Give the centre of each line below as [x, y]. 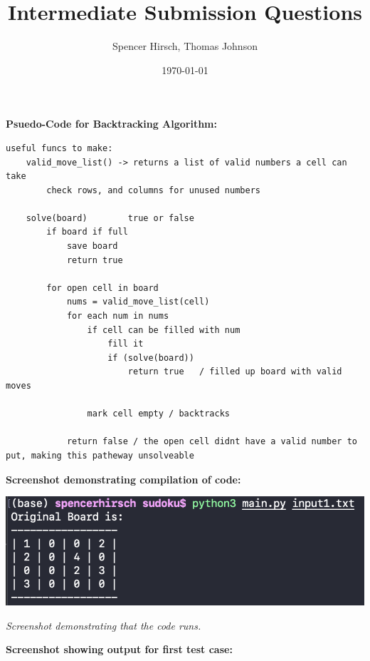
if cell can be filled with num [164, 330]
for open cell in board [102, 288]
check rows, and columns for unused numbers [153, 190]
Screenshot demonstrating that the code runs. [104, 625]
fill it [126, 344]
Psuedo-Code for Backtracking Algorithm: [111, 124]
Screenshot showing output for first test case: [119, 649]
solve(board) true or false [110, 218]
